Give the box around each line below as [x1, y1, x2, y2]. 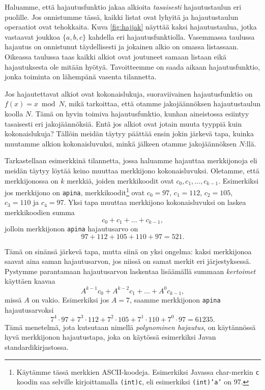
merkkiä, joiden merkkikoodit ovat [67, 175, 174, 186]
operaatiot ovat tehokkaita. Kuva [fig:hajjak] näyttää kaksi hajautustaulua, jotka [5, 21, 257, 32]
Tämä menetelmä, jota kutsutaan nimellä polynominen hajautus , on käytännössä [5, 321, 256, 332]
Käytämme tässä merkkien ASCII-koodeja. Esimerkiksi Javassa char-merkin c [16, 366, 259, 377]
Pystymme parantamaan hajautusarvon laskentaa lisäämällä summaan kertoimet [5, 265, 256, 276]
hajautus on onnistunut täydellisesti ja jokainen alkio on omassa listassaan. [5, 41, 239, 52]
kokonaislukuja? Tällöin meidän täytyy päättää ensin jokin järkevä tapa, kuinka [5, 128, 254, 139]
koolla [5, 108, 23, 118]
